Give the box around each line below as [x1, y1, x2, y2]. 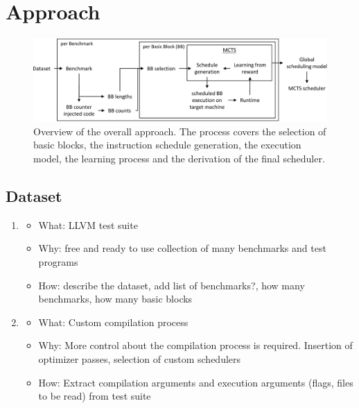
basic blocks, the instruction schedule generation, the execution [33, 137, 301, 152]
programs [38, 254, 78, 269]
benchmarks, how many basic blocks [38, 291, 193, 306]
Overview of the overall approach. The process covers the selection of [33, 124, 326, 138]
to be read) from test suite [38, 389, 151, 403]
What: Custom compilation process [38, 314, 189, 329]
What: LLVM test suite [38, 217, 138, 232]
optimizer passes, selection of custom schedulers [38, 351, 241, 366]
